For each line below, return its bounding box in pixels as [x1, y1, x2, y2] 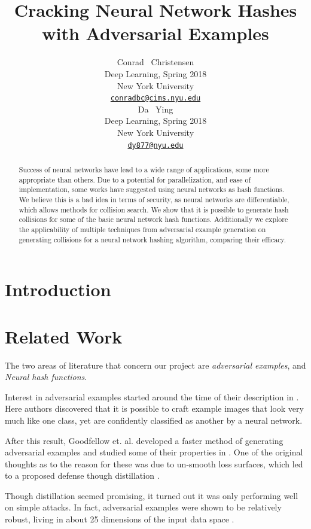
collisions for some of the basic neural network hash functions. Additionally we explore [19, 214, 288, 224]
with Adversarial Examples [42, 21, 269, 45]
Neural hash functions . [5, 370, 87, 383]
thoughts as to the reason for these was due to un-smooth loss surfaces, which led [5, 457, 303, 470]
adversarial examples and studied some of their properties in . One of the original [5, 446, 303, 458]
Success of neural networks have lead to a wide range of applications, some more [19, 164, 269, 174]
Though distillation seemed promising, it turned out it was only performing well [5, 489, 298, 501]
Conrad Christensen [117, 56, 194, 68]
